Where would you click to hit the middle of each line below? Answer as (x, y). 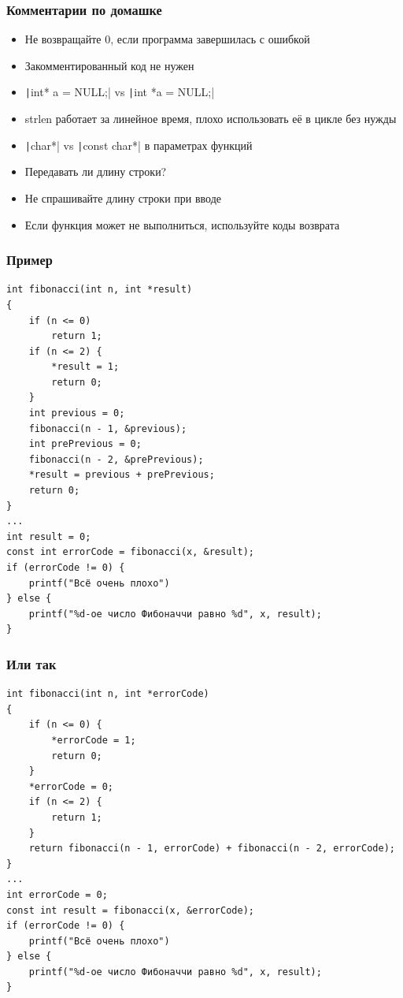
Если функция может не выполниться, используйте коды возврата (182, 224)
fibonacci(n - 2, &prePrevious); (116, 459)
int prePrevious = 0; (85, 444)
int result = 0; (49, 536)
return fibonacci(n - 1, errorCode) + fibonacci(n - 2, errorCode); (212, 849)
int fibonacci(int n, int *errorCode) (108, 694)
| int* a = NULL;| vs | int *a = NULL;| (120, 92)
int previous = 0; (77, 413)
